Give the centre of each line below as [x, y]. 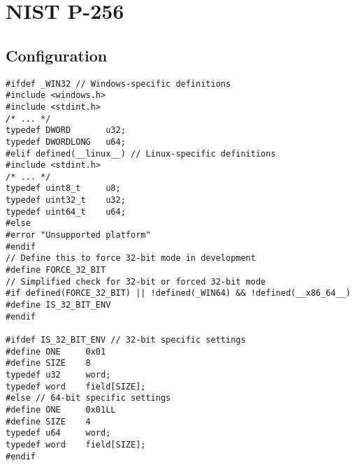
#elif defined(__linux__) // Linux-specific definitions [141, 153]
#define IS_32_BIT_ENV [58, 305]
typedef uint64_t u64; [66, 212]
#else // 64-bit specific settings [88, 398]
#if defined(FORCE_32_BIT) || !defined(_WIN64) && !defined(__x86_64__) [178, 293]
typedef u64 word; [58, 433]
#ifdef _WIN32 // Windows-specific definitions [118, 84]
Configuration [57, 55]
